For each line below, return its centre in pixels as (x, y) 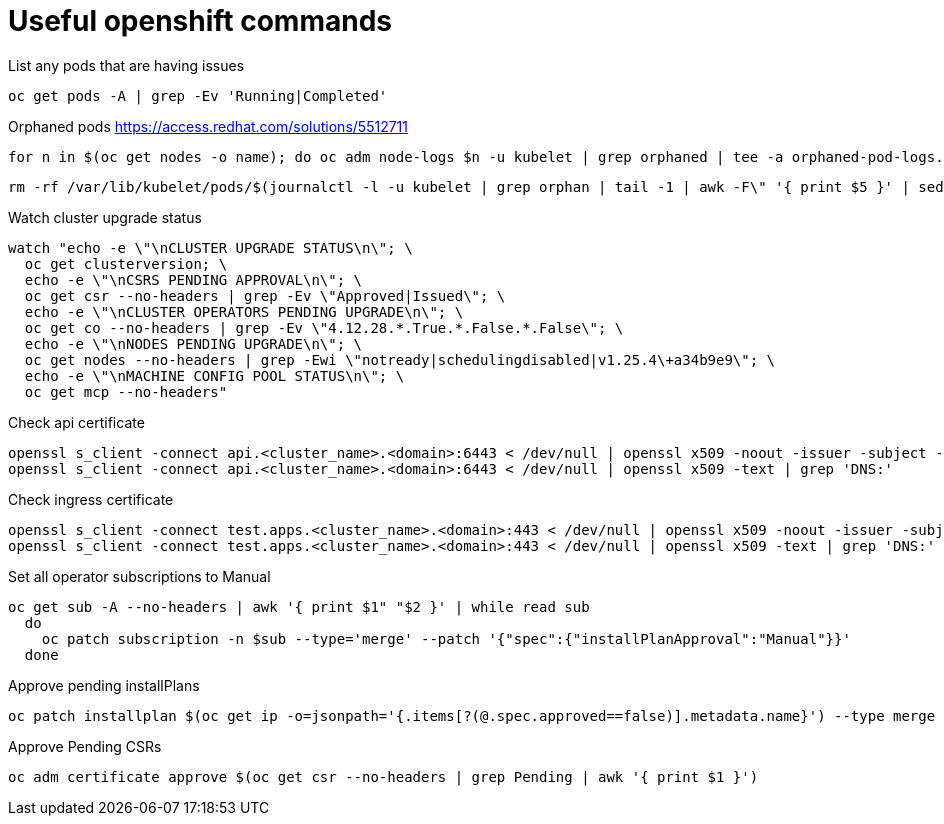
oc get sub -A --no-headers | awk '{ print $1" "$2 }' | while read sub (299, 606)
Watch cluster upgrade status (105, 217)
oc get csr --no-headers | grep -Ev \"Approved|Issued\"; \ (265, 295)
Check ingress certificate (91, 499)
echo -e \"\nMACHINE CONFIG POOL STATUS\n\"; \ (214, 375)
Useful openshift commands (200, 21)
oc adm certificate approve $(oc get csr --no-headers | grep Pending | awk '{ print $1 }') (383, 776)
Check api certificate (76, 422)
